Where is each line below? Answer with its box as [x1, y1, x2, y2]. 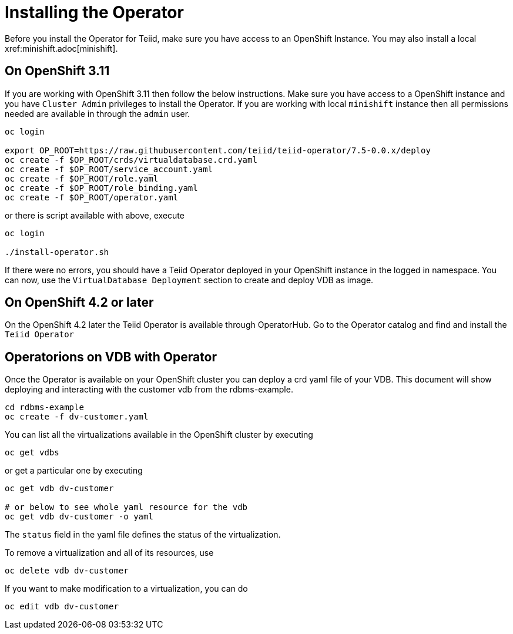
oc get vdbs [5, 448, 59, 458]
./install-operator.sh [5, 247, 109, 257]
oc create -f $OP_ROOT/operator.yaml [5, 192, 179, 202]
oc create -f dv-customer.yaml [5, 412, 149, 422]
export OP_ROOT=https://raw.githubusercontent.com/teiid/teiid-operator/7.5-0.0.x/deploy [5, 145, 431, 155]
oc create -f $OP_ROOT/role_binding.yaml [5, 183, 198, 193]
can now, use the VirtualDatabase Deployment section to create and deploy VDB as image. [5, 274, 374, 285]
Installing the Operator [5, 2, 184, 22]
